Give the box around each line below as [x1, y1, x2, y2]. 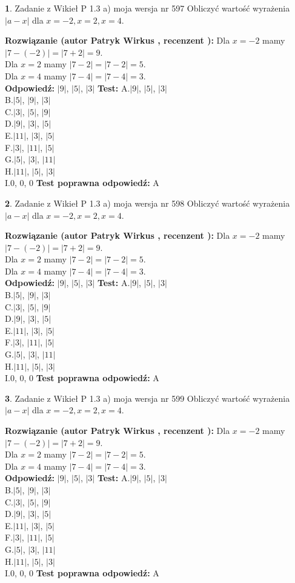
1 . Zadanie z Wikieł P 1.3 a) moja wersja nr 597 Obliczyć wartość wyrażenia [5, 2, 290, 14]
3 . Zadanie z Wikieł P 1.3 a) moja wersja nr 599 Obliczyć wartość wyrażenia [5, 391, 290, 404]
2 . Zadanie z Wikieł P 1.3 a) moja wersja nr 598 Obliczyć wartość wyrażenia [5, 196, 290, 209]
